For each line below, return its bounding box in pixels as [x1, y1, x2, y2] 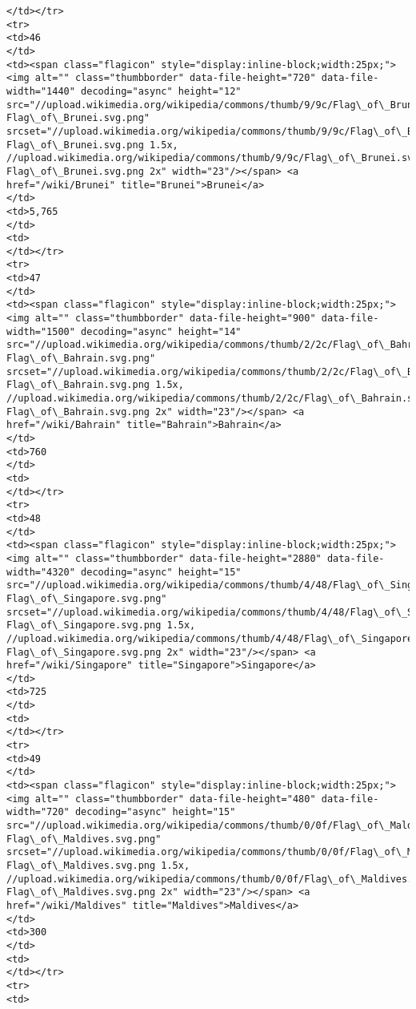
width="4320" [6, 566, 75, 578]
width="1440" [6, 85, 75, 97]
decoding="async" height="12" [81, 85, 242, 97]
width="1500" [6, 325, 75, 337]
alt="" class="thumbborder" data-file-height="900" [34, 313, 316, 325]
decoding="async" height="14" [81, 325, 242, 337]
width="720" [6, 806, 70, 818]
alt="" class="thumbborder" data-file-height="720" [34, 72, 316, 84]
